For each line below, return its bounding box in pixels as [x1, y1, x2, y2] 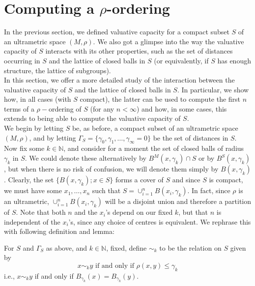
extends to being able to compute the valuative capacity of [4, 113, 181, 123]
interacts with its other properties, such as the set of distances [45, 46, 233, 56]
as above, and [46, 242, 87, 253]
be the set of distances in [153, 132, 228, 143]
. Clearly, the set [4, 174, 54, 185]
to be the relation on [159, 242, 222, 253]
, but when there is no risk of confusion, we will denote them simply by [4, 164, 219, 174]
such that [92, 185, 121, 196]
